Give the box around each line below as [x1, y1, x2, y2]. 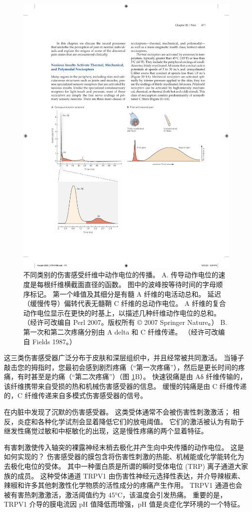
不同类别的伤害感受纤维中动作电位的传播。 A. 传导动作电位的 [23, 270, 218, 280]
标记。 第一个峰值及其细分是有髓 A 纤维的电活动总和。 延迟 [30, 288, 221, 299]
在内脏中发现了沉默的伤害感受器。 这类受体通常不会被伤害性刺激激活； [4, 407, 231, 417]
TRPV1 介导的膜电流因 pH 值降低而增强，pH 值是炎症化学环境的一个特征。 [4, 499, 244, 509]
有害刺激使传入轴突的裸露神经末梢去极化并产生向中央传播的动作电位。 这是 [4, 442, 244, 452]
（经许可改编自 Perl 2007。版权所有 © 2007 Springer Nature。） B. [23, 317, 227, 327]
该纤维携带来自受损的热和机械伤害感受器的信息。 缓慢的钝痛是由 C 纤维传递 [4, 381, 247, 391]
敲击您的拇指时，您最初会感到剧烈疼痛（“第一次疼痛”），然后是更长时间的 [4, 362, 238, 372]
